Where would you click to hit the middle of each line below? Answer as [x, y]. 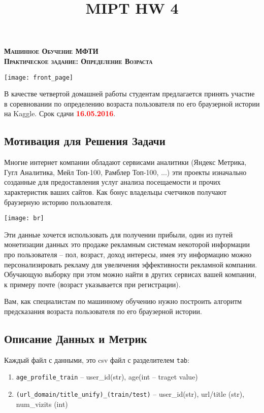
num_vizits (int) [42, 404]
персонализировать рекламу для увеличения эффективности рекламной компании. [131, 264]
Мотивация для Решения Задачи [85, 141]
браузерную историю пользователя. [58, 202]
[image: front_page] [39, 77]
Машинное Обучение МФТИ [51, 51]
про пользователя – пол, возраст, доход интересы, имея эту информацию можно [128, 254]
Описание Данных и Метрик [76, 338]
